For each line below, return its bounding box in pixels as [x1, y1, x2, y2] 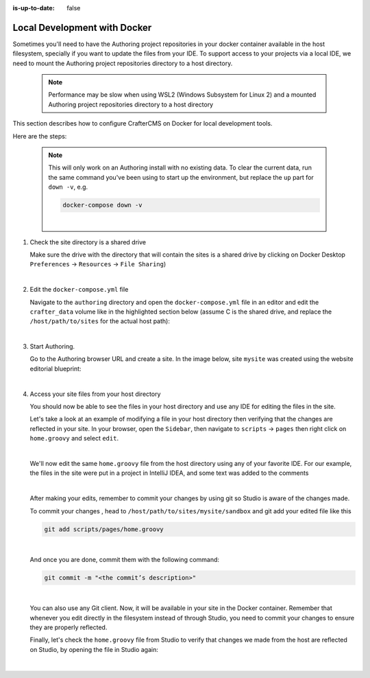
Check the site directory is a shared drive [29, 237, 147, 246]
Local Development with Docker [12, 21, 152, 34]
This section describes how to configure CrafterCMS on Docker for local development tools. [12, 119, 273, 128]
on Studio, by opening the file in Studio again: [29, 645, 159, 653]
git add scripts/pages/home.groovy [44, 525, 164, 533]
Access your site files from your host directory [29, 390, 161, 398]
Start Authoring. [29, 342, 75, 351]
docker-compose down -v [62, 201, 143, 209]
